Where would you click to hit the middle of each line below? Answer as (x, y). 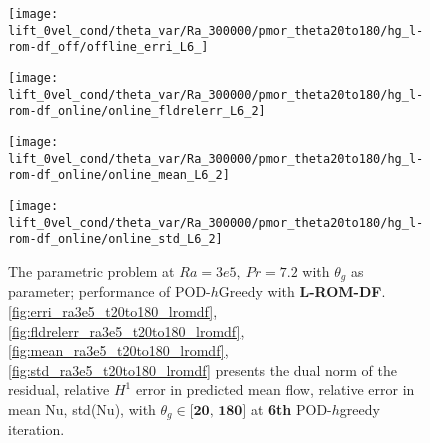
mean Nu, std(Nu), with (82, 408)
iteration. (36, 429)
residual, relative (59, 389)
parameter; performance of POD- (109, 291)
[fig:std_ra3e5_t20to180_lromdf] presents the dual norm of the (202, 369)
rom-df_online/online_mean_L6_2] (119, 175)
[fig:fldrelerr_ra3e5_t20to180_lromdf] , (126, 330)
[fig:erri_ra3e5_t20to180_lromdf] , (113, 310)
